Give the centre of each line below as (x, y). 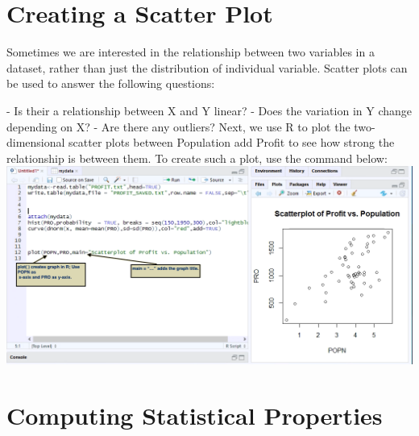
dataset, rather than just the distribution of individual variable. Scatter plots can (207, 67)
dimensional (36, 142)
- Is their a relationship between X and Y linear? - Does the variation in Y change (209, 110)
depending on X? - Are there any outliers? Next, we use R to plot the (178, 126)
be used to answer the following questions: (111, 83)
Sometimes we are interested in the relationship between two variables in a (191, 52)
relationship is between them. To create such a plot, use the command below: (197, 158)
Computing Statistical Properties (195, 415)
